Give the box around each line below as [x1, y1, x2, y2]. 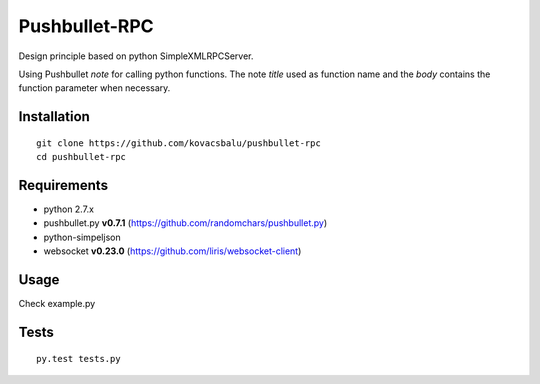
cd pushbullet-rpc [36, 151, 127, 163]
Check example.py [18, 298, 96, 310]
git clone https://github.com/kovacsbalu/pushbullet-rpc [36, 137, 322, 149]
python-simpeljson [43, 231, 121, 243]
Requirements [18, 176, 109, 194]
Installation [18, 108, 90, 125]
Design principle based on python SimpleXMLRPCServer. [18, 50, 254, 62]
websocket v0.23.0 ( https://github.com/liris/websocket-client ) [43, 245, 302, 257]
